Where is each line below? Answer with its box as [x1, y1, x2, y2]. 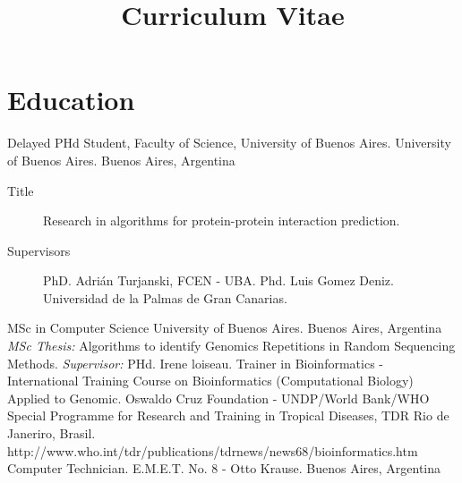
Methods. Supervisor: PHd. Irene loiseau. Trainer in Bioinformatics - [7, 353, 383, 372]
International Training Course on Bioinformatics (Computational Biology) [7, 371, 414, 390]
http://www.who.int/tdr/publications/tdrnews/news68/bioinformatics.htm [7, 441, 418, 460]
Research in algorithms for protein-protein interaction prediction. [43, 211, 400, 230]
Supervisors [7, 241, 71, 259]
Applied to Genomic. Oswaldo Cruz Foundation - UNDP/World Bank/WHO [7, 388, 430, 407]
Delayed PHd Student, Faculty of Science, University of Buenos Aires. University [7, 133, 451, 152]
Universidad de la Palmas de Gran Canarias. [43, 288, 287, 307]
